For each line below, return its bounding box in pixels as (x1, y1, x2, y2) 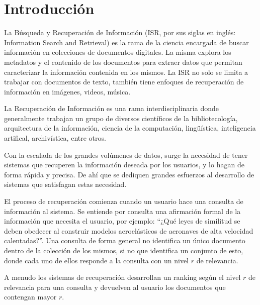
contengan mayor (4, 291, 57, 302)
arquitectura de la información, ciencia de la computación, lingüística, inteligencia (4, 123, 256, 133)
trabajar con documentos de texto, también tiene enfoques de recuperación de (4, 76, 244, 87)
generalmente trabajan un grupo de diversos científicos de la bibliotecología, (4, 113, 238, 123)
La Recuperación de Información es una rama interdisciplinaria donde (4, 103, 219, 114)
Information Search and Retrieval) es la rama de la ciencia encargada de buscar (4, 37, 249, 47)
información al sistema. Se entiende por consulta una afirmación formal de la (4, 206, 241, 216)
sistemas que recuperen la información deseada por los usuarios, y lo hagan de (4, 159, 244, 170)
